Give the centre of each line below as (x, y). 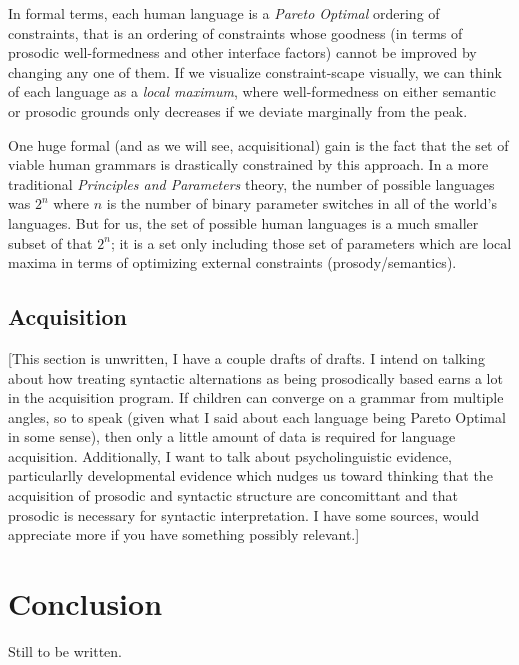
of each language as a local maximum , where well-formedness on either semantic (252, 91)
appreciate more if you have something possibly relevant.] (184, 534)
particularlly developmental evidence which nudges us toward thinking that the (250, 475)
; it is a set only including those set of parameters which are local (311, 242)
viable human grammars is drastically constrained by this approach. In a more (248, 164)
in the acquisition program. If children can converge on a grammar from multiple (256, 397)
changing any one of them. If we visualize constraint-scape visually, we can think (255, 71)
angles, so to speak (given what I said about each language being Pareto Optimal (257, 416)
